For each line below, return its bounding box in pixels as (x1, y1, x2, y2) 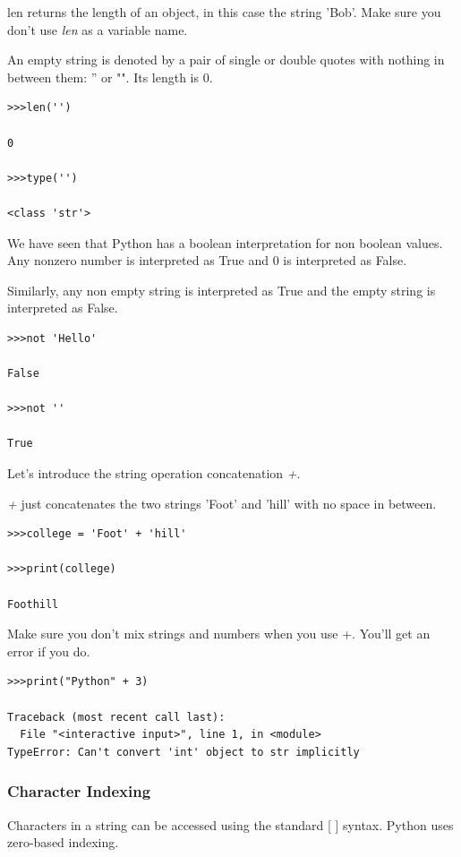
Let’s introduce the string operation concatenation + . (7, 464, 301, 483)
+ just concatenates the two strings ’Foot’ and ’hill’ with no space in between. (7, 493, 437, 512)
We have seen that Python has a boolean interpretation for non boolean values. (7, 233, 443, 252)
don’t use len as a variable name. (7, 20, 188, 39)
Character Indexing (7, 780, 151, 802)
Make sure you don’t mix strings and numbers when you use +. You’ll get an (7, 624, 431, 643)
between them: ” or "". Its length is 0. (7, 67, 213, 86)
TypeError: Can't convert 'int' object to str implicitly (7, 745, 360, 758)
